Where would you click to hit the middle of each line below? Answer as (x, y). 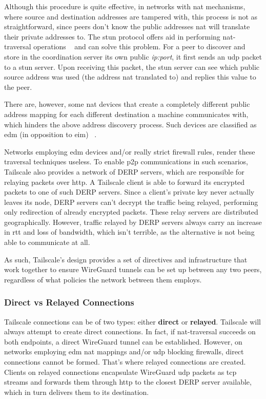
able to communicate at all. (47, 242)
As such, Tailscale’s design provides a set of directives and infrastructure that (126, 259)
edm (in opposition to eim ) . (50, 134)
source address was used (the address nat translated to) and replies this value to (130, 77)
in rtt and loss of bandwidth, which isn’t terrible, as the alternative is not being (129, 232)
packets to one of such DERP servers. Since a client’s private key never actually (129, 192)
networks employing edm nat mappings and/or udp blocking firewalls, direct (124, 351)
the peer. (18, 87)
